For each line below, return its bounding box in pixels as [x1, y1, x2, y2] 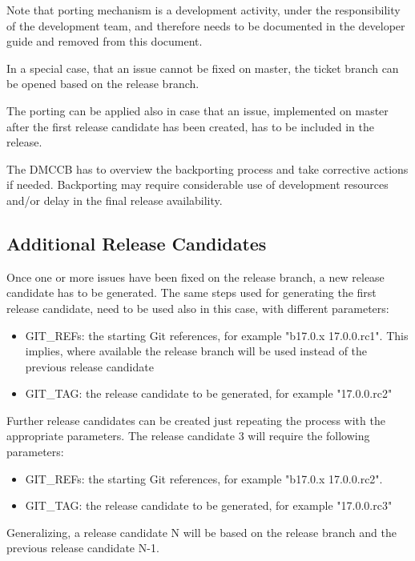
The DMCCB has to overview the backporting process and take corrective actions [6, 160, 409, 177]
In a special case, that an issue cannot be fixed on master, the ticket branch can [6, 59, 399, 76]
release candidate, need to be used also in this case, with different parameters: [6, 299, 389, 316]
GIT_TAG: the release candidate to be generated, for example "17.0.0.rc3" [25, 497, 393, 514]
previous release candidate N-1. [6, 539, 159, 556]
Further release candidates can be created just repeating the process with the [6, 411, 385, 428]
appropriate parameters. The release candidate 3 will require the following [6, 427, 370, 444]
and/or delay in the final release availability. [6, 191, 223, 208]
